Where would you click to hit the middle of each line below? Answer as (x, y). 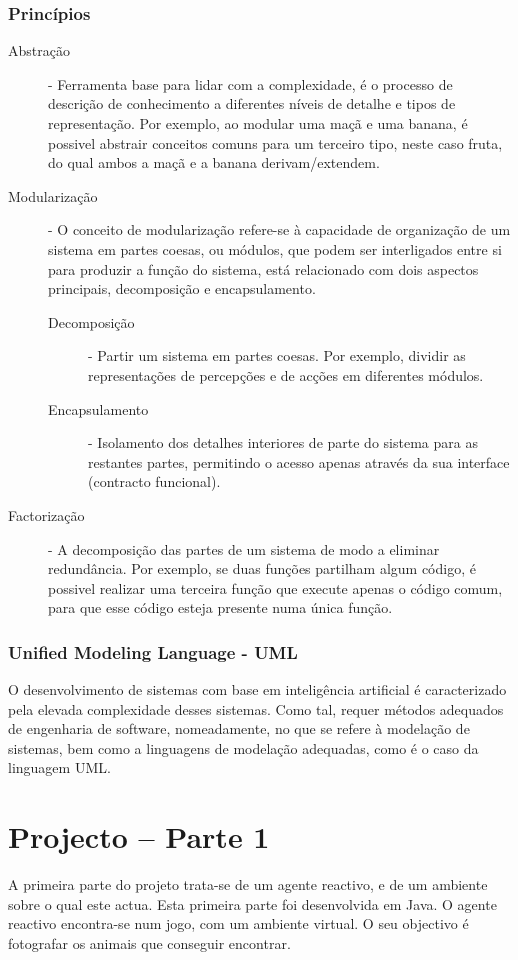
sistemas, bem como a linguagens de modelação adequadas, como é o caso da (243, 747)
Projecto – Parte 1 (139, 836)
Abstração (39, 50)
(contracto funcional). (154, 481)
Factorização (46, 514)
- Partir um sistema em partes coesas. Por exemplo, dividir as (277, 355)
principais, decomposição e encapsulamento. (182, 288)
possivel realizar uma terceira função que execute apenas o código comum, (275, 587)
